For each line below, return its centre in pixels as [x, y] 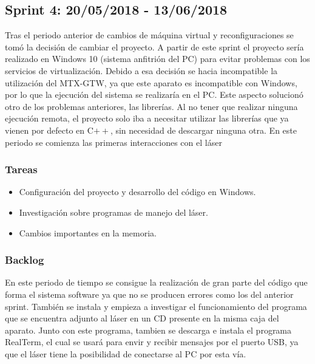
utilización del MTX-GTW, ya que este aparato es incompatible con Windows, [151, 82]
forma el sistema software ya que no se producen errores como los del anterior [149, 294]
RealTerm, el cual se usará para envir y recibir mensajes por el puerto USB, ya [152, 342]
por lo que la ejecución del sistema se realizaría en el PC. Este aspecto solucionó [154, 94]
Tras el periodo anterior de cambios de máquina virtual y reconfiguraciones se [149, 35]
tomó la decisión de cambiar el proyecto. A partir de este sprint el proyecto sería [154, 46]
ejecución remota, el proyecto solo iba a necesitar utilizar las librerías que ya [147, 118]
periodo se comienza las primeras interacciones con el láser [113, 142]
